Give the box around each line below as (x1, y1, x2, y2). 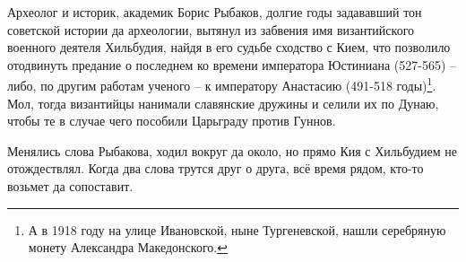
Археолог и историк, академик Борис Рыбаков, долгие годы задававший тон (7, 3, 422, 21)
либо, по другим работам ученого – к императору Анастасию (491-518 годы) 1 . (7, 74, 436, 95)
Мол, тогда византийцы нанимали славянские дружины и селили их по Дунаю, (7, 93, 439, 112)
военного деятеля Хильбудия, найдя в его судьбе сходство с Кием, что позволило (7, 38, 451, 57)
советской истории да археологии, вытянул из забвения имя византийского (7, 20, 415, 39)
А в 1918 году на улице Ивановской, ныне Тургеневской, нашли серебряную (28, 220, 446, 239)
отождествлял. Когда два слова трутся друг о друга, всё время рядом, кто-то (7, 159, 424, 178)
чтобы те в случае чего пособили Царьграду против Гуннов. (7, 111, 336, 130)
